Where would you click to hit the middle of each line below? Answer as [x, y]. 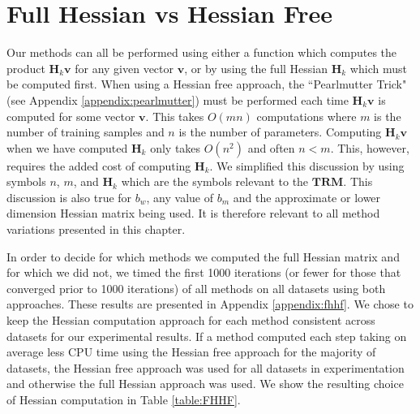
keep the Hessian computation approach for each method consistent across [191, 320]
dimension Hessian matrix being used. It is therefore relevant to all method [193, 213]
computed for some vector [71, 116]
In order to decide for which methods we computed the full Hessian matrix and [203, 256]
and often [271, 147]
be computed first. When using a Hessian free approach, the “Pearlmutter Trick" [207, 84]
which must [378, 68]
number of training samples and [86, 132]
